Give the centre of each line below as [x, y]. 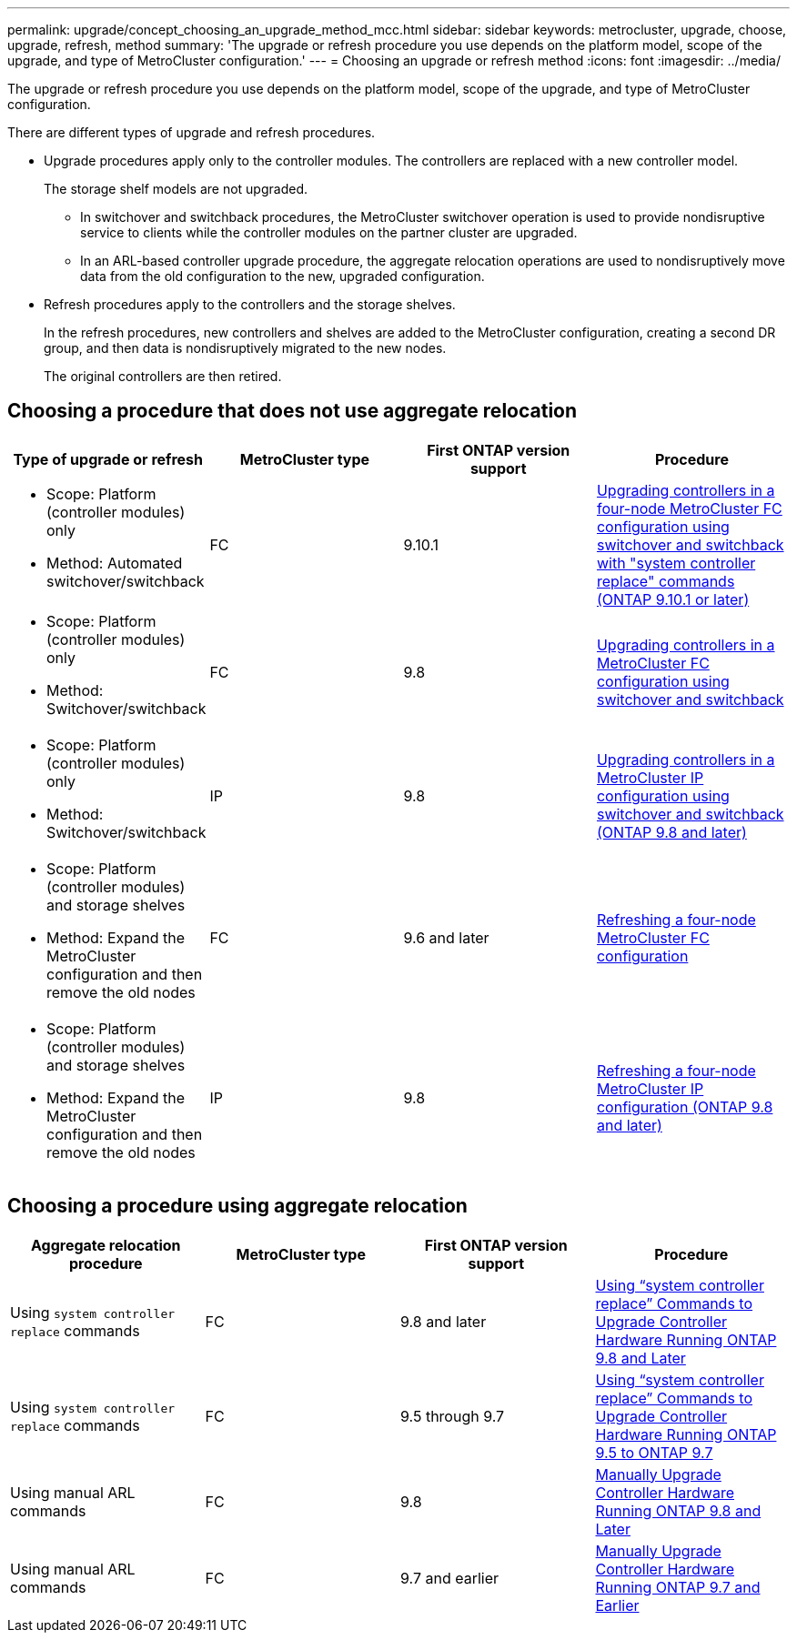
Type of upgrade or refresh [108, 459]
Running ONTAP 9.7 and [678, 1587]
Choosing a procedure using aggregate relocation [237, 1206]
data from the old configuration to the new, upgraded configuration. [282, 276]
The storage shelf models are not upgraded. [176, 189]
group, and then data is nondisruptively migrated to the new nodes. [245, 348]
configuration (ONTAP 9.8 [685, 1107]
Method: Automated [115, 563]
